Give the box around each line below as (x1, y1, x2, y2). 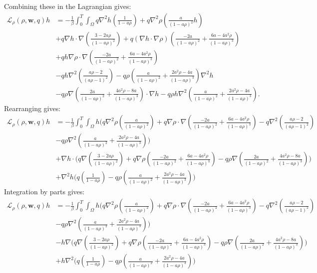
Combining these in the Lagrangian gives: (4, 1, 131, 11)
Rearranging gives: (4, 103, 61, 113)
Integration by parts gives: (4, 186, 85, 197)
